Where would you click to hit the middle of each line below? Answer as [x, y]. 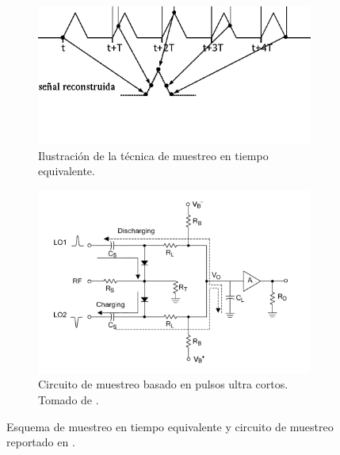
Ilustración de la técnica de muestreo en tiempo [153, 155]
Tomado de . [69, 400]
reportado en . [41, 442]
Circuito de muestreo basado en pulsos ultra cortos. [163, 384]
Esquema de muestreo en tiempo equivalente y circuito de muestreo [170, 426]
